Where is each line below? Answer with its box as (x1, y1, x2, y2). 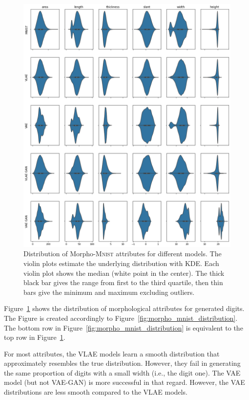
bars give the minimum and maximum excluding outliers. (23, 287, 195, 297)
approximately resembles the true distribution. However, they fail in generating (4, 358, 241, 368)
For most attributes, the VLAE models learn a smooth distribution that (4, 348, 220, 358)
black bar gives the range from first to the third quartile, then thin (23, 277, 223, 288)
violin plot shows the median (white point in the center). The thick (23, 267, 225, 278)
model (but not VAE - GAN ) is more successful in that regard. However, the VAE (4, 377, 245, 387)
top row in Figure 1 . (4, 332, 65, 342)
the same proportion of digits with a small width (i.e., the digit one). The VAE (4, 367, 241, 378)
